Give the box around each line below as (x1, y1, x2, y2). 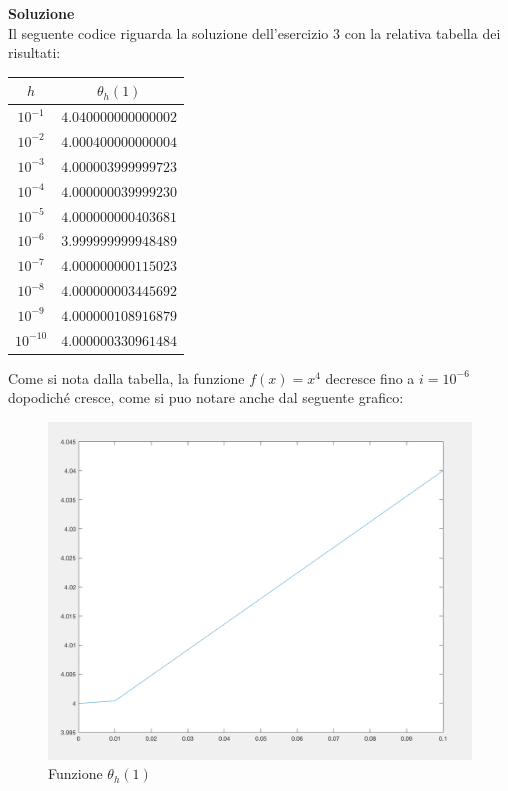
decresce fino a (325, 367, 415, 388)
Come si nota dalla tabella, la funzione (8, 367, 245, 388)
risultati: (8, 42, 61, 63)
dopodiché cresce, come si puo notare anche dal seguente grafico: (8, 387, 404, 408)
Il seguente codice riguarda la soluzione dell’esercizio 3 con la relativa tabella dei (8, 22, 501, 43)
